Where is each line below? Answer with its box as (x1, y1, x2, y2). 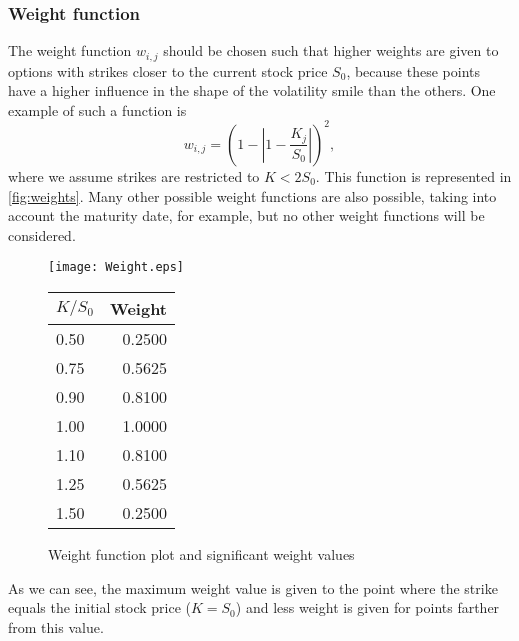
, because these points (346, 60, 480, 81)
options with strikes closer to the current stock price (8, 60, 328, 81)
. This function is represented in (315, 165, 512, 186)
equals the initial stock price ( (8, 597, 191, 618)
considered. (8, 224, 76, 245)
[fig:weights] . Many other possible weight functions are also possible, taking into (8, 185, 497, 206)
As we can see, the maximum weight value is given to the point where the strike (8, 577, 498, 598)
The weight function (8, 40, 132, 61)
